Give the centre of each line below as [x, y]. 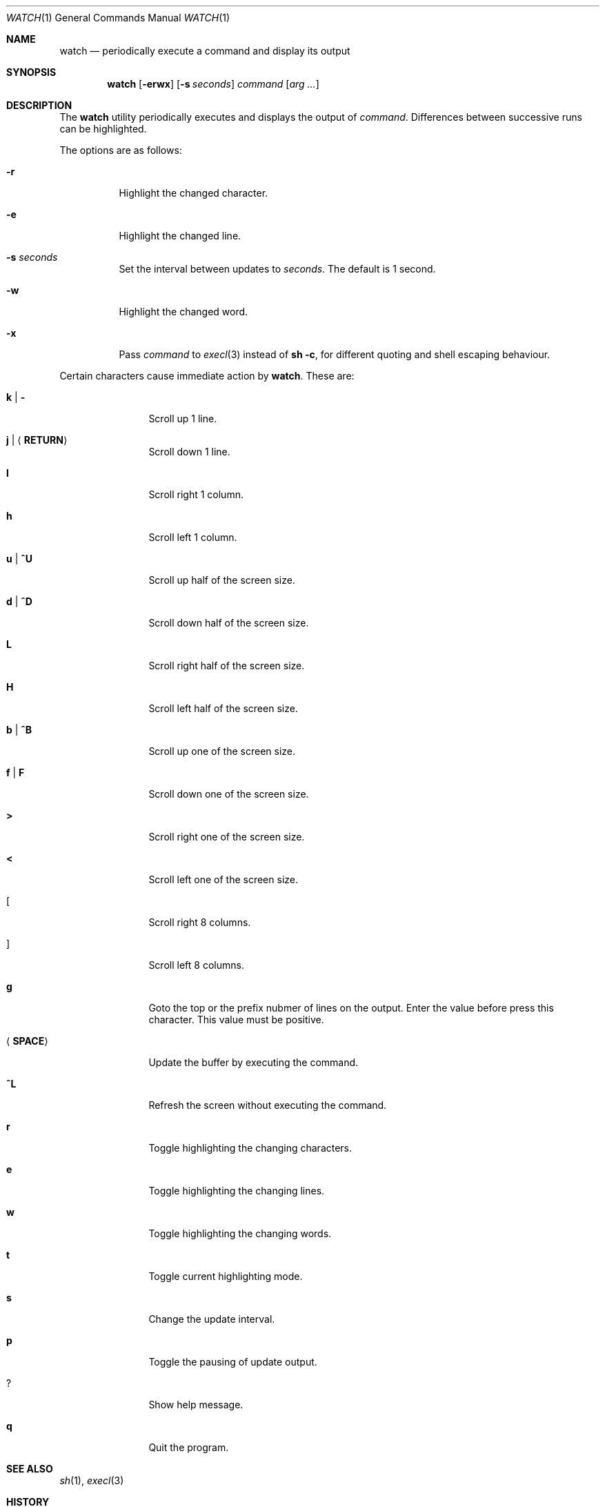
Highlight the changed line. [180, 236]
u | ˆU [19, 559]
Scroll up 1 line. [183, 418]
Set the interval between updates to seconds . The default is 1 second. [277, 269]
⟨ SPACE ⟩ [27, 1041]
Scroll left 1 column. [193, 537]
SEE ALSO [30, 1469]
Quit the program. [189, 1447]
